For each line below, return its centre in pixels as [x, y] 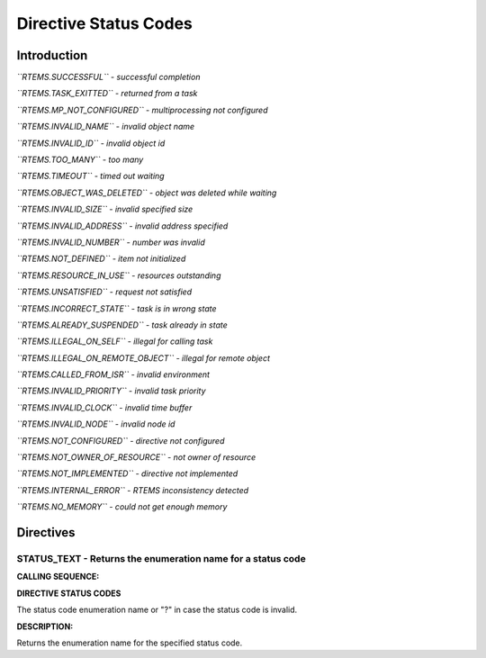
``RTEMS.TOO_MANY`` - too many [80, 160]
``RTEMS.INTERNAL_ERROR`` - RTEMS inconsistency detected [133, 490]
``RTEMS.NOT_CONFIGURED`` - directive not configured [121, 440]
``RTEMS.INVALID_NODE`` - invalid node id [96, 424]
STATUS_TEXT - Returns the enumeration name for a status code [161, 559]
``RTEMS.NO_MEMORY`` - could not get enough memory [122, 507]
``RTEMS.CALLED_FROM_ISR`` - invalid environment [113, 374]
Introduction [52, 55]
